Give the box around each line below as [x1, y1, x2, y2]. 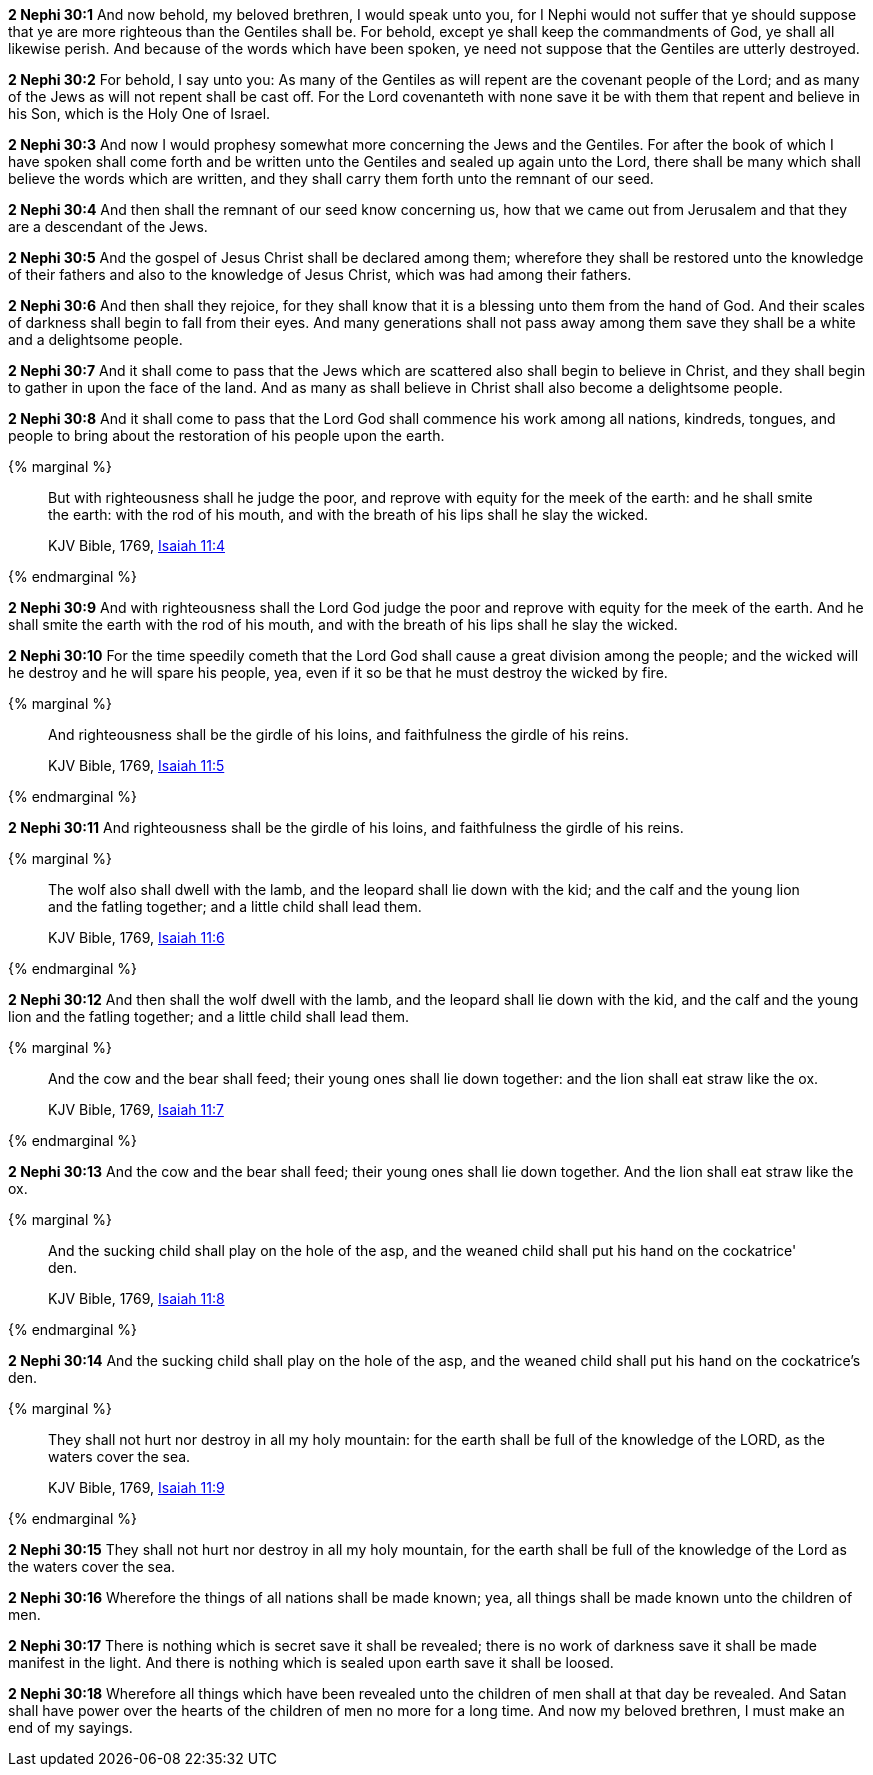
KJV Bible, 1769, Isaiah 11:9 [48, 1479, 225, 1496]
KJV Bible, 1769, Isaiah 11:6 [48, 929, 225, 946]
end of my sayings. [8, 1719, 133, 1736]
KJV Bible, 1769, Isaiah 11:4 [48, 537, 225, 554]
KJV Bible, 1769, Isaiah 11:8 [48, 1290, 225, 1307]
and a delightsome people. [8, 331, 183, 348]
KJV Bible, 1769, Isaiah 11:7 [48, 1101, 224, 1118]
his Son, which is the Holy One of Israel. [8, 105, 271, 122]
